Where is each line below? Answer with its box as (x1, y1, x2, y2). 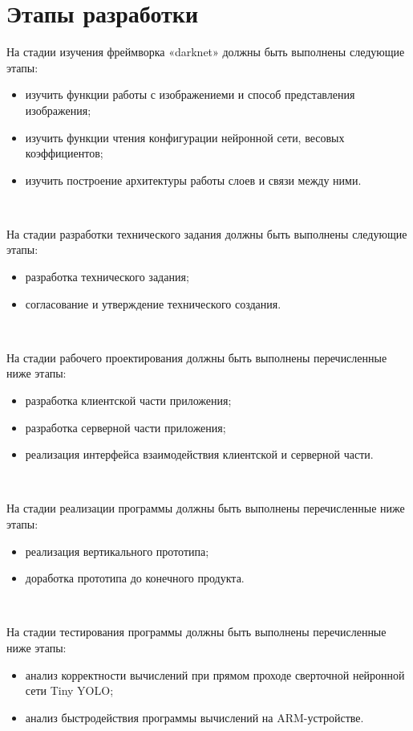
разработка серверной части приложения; (25, 419, 226, 435)
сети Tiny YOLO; (25, 682, 114, 699)
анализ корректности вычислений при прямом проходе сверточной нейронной (25, 666, 405, 683)
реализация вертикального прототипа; (25, 542, 209, 559)
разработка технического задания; (25, 268, 189, 285)
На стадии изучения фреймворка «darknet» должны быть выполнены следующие (6, 43, 405, 60)
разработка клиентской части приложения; (25, 392, 232, 409)
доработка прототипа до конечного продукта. (25, 570, 245, 586)
